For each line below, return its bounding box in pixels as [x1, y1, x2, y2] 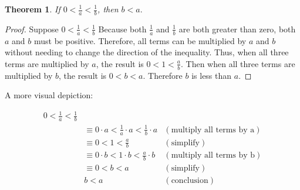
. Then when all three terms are [180, 57, 295, 69]
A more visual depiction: [5, 89, 93, 101]
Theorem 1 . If [5, 3, 60, 15]
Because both [98, 22, 147, 35]
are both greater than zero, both [178, 22, 296, 35]
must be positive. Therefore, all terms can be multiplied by [33, 34, 247, 46]
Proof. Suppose [5, 22, 59, 35]
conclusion [171, 176, 208, 185]
